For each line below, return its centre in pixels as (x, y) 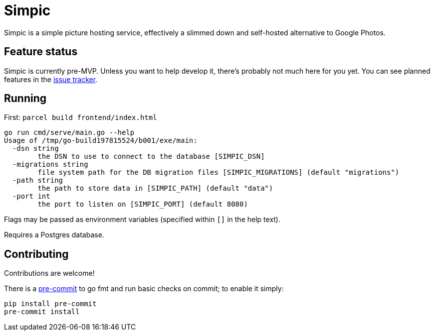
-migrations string (50, 165)
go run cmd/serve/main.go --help (69, 133)
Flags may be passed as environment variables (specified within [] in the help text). (142, 220)
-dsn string (35, 149)
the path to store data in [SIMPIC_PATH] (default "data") (155, 188)
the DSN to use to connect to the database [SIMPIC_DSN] (151, 157)
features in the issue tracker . (51, 79)
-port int (31, 196)
